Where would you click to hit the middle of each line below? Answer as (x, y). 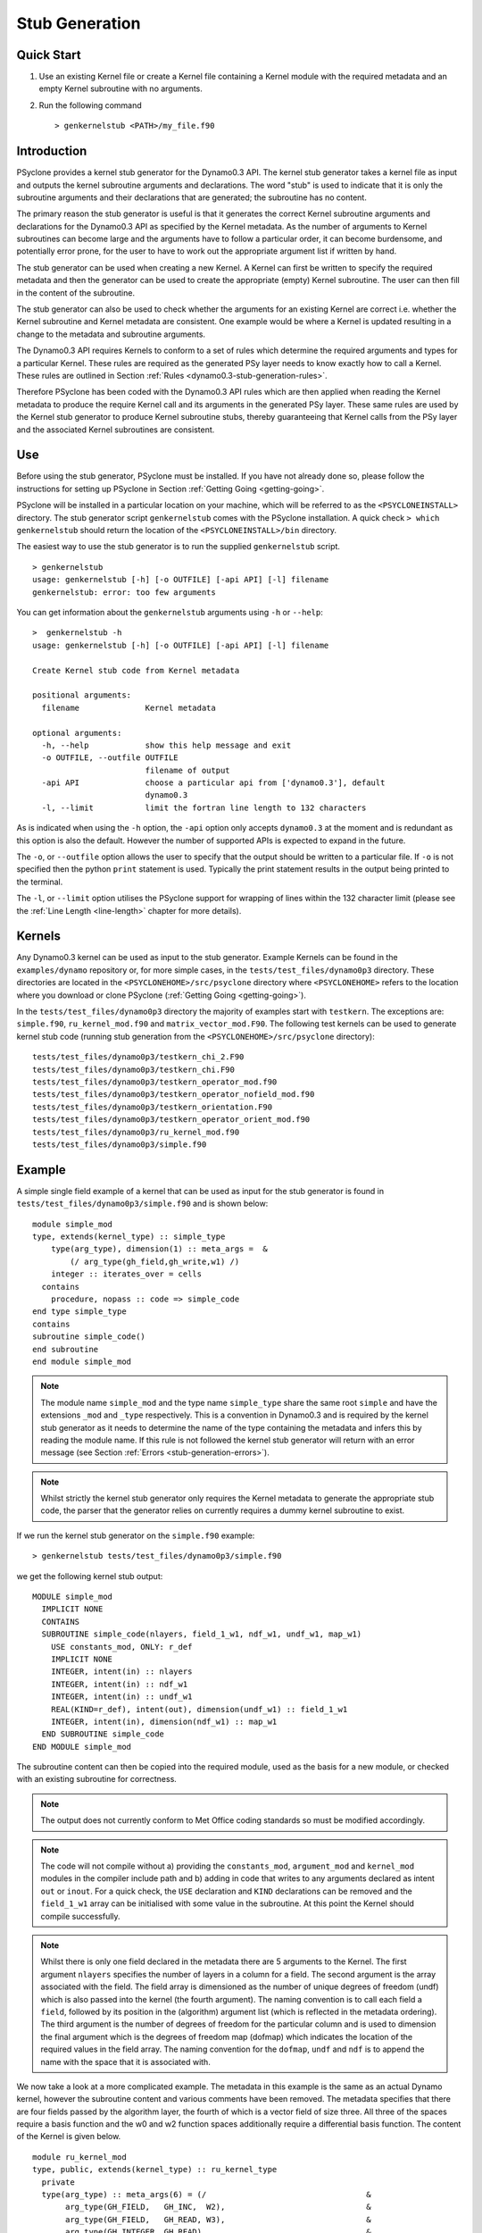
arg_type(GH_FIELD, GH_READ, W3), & (218, 2219)
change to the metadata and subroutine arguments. (111, 334)
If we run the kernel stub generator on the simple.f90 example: (136, 1535)
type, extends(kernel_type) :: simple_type (129, 1237)
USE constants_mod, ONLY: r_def (121, 1647)
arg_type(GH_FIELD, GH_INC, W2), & (218, 2207)
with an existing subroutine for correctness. (97, 1779)
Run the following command (90, 105)
